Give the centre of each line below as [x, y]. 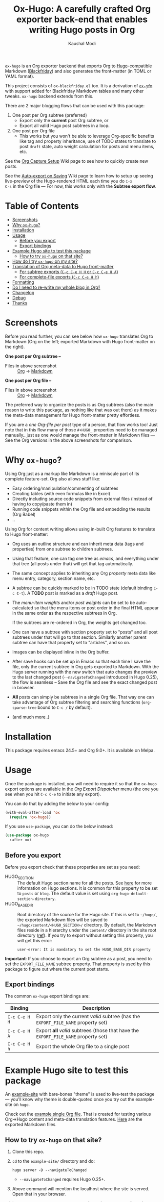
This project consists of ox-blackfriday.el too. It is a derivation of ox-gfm [79, 86]
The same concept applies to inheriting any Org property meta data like [84, 573]
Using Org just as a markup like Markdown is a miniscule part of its [72, 474]
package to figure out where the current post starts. [57, 969]
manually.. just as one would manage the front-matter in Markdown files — [80, 435]
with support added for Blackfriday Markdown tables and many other [74, 91]
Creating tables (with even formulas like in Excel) [61, 493]
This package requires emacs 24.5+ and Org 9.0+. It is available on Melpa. [80, 750]
